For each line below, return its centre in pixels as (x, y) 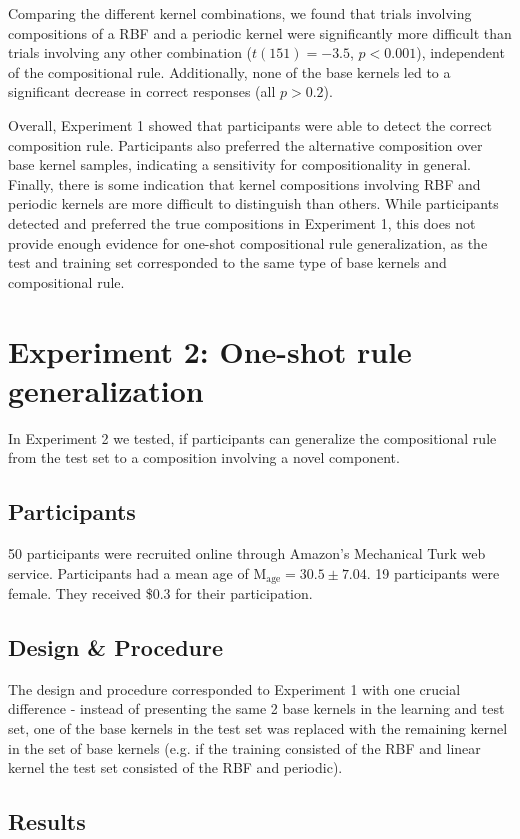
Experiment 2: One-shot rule (210, 350)
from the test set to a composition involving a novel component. (204, 457)
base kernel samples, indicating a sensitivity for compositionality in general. (239, 164)
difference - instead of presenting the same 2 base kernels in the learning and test (256, 708)
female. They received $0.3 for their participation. (160, 593)
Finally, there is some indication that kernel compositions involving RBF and (244, 183)
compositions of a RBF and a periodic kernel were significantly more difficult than (260, 32)
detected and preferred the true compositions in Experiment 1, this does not (242, 222)
